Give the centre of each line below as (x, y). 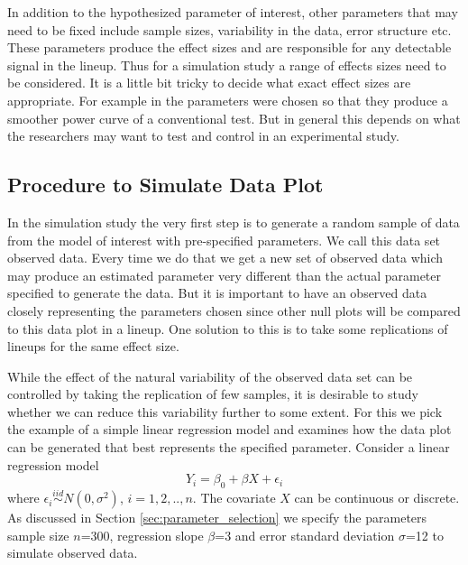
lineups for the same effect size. (93, 346)
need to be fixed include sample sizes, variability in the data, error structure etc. (229, 29)
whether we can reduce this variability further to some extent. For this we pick (225, 411)
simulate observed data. (73, 553)
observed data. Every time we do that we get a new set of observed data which (225, 258)
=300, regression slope (142, 535)
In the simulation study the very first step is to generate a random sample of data (234, 222)
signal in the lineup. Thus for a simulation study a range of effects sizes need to (227, 65)
